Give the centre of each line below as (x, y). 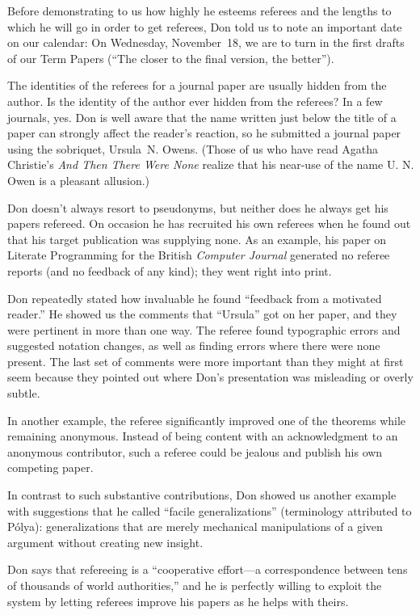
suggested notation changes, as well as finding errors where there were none (194, 345)
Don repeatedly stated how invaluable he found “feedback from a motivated (195, 298)
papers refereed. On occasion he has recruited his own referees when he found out (209, 223)
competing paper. (50, 468)
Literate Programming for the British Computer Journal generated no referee (199, 255)
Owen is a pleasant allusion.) (79, 180)
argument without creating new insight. (105, 542)
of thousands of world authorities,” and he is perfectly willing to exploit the (195, 585)
